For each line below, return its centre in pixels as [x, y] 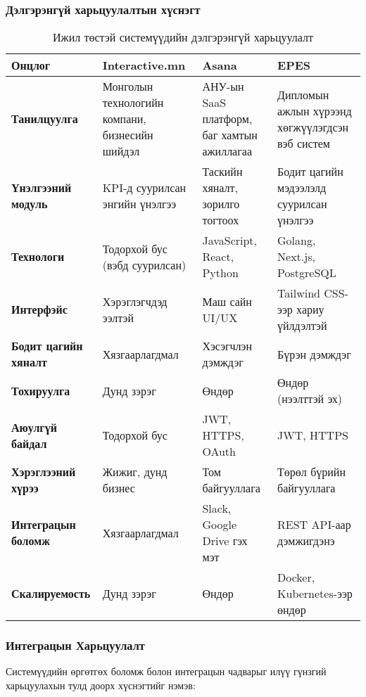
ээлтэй [118, 317]
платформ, [227, 119]
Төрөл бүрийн [311, 472]
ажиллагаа [227, 151]
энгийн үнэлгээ [139, 204]
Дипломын [303, 94]
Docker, [296, 577]
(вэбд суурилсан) [144, 264]
